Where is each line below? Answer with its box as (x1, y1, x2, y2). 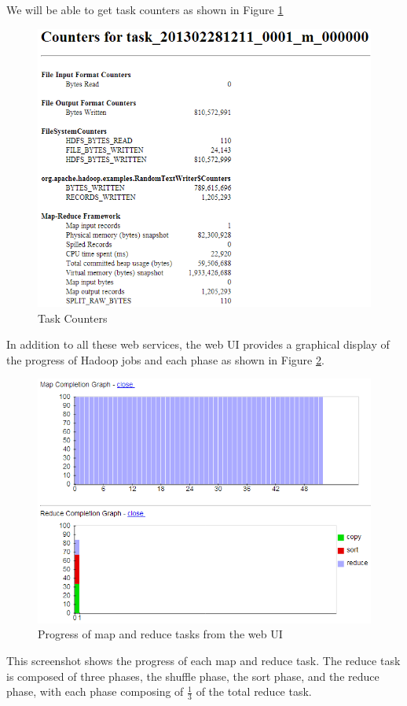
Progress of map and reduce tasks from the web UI (38, 626, 283, 642)
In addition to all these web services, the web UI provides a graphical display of (6, 336, 390, 353)
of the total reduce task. (196, 683, 312, 700)
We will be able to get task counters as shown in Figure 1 (6, 2, 284, 17)
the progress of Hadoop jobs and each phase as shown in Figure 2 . (6, 351, 324, 368)
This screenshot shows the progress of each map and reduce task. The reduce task (6, 652, 401, 668)
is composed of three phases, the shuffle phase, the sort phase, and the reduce (6, 667, 379, 684)
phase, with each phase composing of (6, 683, 184, 700)
